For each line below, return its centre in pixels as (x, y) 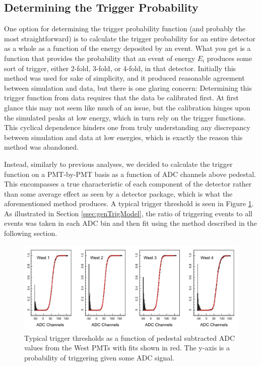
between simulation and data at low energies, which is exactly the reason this (123, 137)
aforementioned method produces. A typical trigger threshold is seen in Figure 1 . (129, 203)
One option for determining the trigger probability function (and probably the (125, 28)
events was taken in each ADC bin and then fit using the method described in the (130, 223)
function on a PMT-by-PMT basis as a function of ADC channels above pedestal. (130, 174)
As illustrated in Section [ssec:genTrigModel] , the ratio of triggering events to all (128, 213)
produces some (230, 58)
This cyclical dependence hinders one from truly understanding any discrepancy (127, 127)
